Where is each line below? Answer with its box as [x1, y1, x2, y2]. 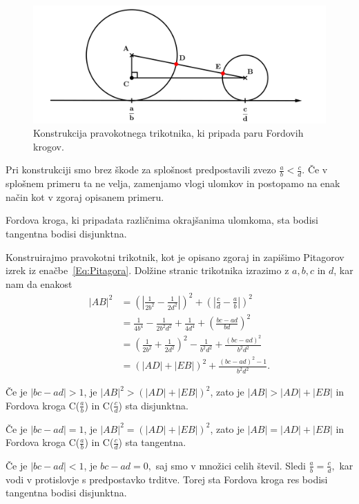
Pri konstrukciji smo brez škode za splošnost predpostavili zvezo [6, 162, 276, 177]
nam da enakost [6, 276, 72, 291]
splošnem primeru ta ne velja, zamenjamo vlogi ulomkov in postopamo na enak [6, 176, 340, 191]
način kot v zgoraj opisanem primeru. [6, 189, 164, 204]
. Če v [302, 162, 328, 177]
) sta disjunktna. [118, 398, 188, 412]
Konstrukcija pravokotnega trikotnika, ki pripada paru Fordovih [33, 126, 304, 140]
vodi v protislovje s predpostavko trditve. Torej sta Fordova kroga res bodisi [6, 472, 328, 486]
